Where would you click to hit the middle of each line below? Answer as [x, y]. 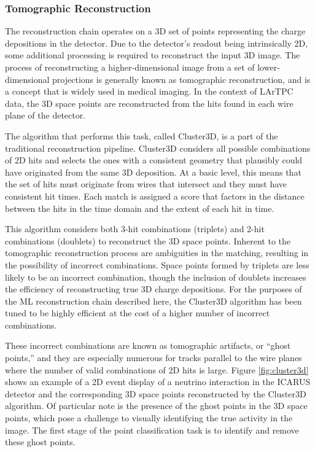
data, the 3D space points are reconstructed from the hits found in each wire [149, 103]
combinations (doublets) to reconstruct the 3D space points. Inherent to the [148, 240]
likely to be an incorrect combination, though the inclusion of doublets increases [156, 277]
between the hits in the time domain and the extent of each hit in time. [140, 208]
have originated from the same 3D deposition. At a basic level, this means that [153, 172]
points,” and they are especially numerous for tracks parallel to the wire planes [154, 358]
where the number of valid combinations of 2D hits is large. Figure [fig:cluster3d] [157, 369]
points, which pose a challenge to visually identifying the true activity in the [149, 418]
